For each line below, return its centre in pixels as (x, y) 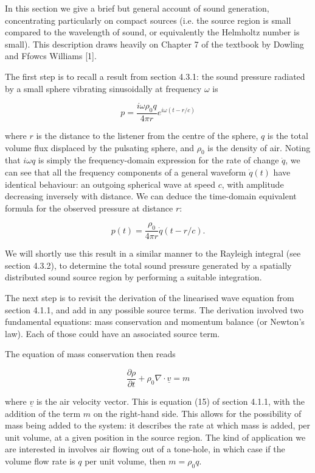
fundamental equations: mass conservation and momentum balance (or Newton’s (155, 322)
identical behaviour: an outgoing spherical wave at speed (110, 184)
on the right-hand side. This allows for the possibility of (197, 413)
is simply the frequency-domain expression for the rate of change (158, 160)
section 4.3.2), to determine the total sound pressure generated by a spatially (148, 265)
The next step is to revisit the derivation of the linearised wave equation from (150, 297)
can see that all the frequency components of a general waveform (126, 172)
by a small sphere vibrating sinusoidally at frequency (103, 88)
